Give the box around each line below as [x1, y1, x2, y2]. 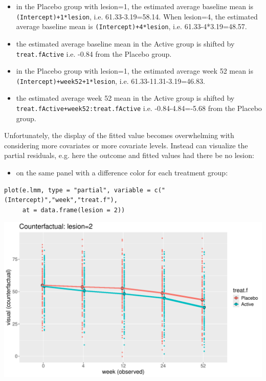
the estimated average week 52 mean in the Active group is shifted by [16, 93, 235, 103]
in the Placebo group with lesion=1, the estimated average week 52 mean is [16, 65, 254, 76]
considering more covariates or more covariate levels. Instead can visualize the [4, 140, 248, 150]
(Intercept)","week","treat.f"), [4, 196, 118, 204]
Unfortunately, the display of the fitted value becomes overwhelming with [4, 130, 234, 141]
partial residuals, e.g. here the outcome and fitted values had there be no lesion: [4, 150, 254, 161]
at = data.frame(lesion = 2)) [22, 206, 125, 214]
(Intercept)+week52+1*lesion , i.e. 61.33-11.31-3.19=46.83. [16, 75, 205, 86]
